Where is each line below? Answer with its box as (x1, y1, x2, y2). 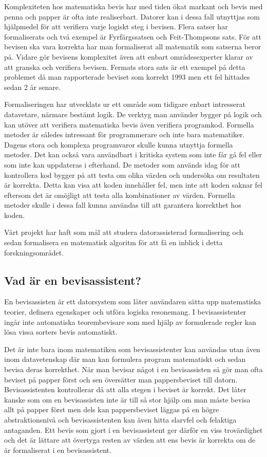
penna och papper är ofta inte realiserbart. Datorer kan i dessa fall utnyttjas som (4, 11, 260, 22)
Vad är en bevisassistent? (4, 272, 141, 288)
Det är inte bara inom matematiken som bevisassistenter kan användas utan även (4, 343, 260, 354)
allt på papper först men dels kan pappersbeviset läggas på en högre (4, 404, 219, 415)
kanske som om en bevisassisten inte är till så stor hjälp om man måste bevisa (4, 394, 251, 405)
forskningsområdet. (4, 247, 64, 258)
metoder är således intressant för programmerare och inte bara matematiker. (4, 129, 245, 140)
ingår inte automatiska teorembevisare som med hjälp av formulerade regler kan (4, 316, 256, 327)
